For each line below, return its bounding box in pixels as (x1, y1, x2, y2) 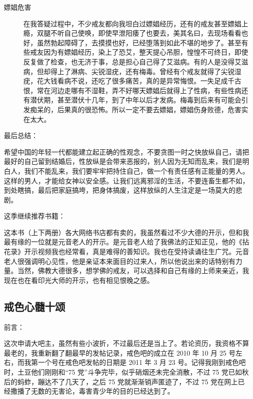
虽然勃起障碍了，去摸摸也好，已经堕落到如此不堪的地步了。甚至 (36, 37, 241, 47)
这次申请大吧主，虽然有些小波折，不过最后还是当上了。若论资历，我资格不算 (4, 338, 249, 348)
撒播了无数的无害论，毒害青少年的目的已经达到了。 (10, 386, 174, 396)
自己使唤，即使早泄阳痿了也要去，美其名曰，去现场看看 (64, 28, 241, 38)
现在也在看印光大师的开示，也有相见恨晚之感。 (4, 275, 154, 285)
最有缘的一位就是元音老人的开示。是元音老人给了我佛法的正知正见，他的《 (4, 237, 242, 247)
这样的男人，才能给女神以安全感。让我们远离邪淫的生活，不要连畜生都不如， (4, 175, 249, 185)
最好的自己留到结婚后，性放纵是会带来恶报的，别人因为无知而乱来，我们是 (4, 156, 242, 166)
